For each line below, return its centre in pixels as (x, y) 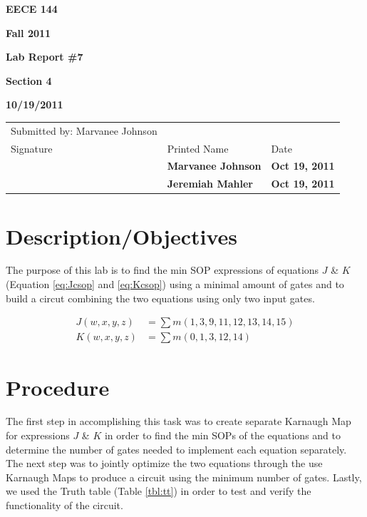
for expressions (38, 435)
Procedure (58, 387)
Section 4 (29, 80)
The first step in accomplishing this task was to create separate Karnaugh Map (179, 421)
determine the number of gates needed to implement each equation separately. (176, 449)
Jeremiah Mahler (210, 184)
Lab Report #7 (45, 57)
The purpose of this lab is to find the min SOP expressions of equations (162, 270)
